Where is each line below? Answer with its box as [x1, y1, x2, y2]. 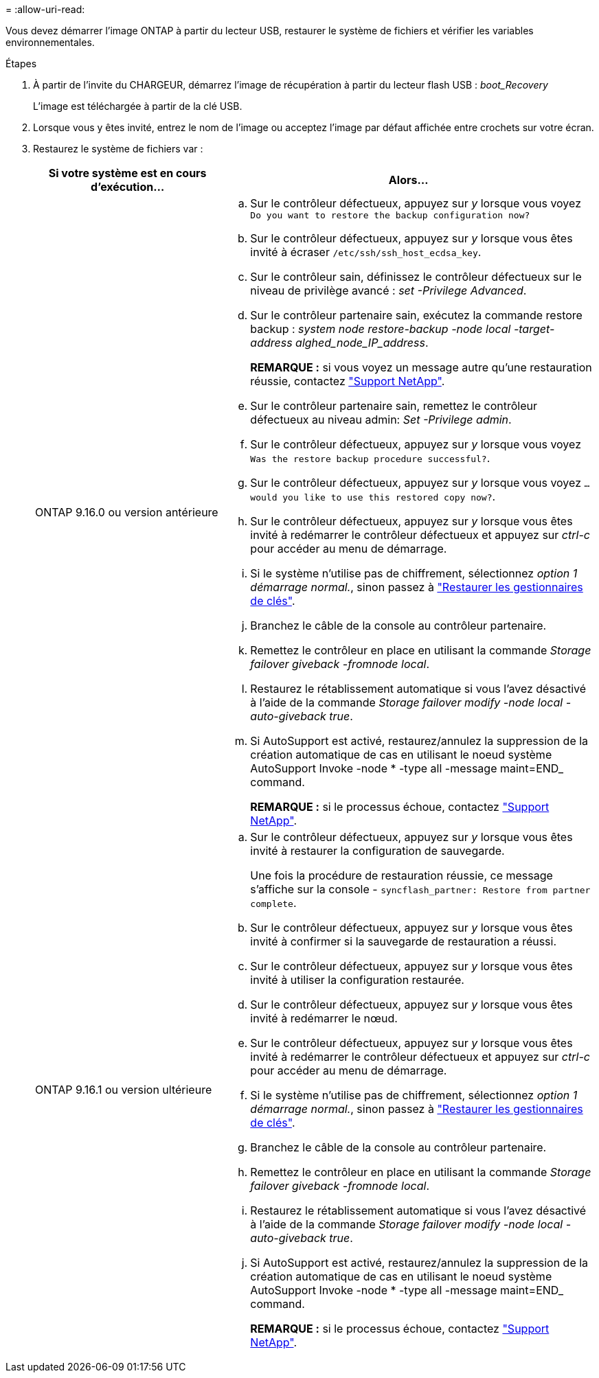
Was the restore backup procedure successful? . [250, 451, 490, 465]
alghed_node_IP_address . [295, 336, 429, 349]
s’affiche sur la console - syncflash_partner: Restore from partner [250, 882, 591, 896]
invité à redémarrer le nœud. [250, 1011, 398, 1025]
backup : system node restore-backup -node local [250, 322, 511, 336]
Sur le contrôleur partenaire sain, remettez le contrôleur [250, 399, 537, 413]
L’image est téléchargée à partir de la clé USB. [33, 100, 242, 112]
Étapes [5, 58, 37, 69]
